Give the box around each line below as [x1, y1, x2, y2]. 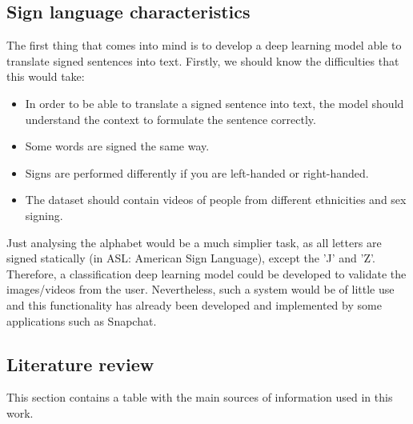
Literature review [6, 351, 154, 376]
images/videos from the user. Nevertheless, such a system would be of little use [6, 281, 395, 298]
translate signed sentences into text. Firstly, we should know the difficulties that [6, 52, 399, 69]
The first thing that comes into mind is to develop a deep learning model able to [6, 37, 402, 54]
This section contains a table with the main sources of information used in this [6, 389, 393, 406]
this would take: [6, 68, 85, 85]
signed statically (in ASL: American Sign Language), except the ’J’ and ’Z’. [6, 250, 375, 266]
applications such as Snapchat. [6, 312, 157, 329]
